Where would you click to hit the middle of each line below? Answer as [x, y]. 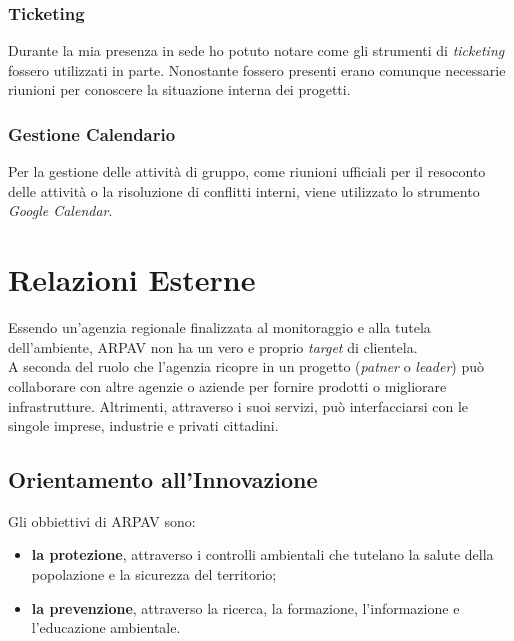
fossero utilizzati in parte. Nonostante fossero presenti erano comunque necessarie [257, 69]
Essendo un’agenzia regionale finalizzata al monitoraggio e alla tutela [219, 327]
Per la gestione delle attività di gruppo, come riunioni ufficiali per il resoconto [247, 171]
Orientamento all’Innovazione [163, 479]
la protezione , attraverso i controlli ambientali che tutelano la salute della [262, 554]
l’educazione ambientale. [106, 627]
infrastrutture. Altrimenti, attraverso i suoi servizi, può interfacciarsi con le [238, 405]
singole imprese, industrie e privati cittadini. [143, 425]
